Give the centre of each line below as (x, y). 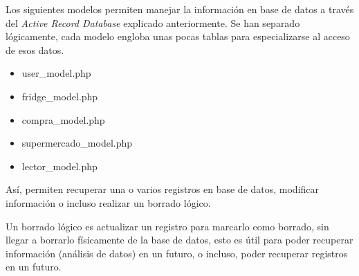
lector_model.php (59, 166)
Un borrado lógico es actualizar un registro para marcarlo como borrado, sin (167, 226)
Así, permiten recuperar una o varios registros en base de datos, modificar (163, 189)
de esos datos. (35, 49)
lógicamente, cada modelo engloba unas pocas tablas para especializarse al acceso (178, 36)
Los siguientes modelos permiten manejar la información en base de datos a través (180, 9)
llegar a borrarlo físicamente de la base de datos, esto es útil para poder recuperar (179, 240)
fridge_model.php (60, 96)
